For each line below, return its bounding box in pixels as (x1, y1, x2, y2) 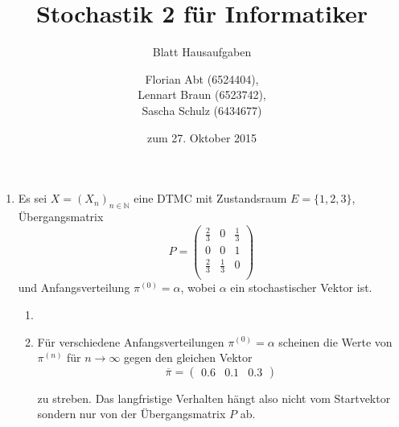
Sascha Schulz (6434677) (142, 101, 262, 118)
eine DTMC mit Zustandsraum (134, 190, 287, 207)
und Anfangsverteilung (18, 279, 130, 296)
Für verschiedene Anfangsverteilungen (37, 333, 224, 350)
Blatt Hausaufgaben (152, 43, 252, 60)
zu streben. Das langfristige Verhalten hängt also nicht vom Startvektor (37, 389, 391, 406)
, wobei (180, 279, 216, 296)
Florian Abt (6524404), (145, 70, 259, 87)
